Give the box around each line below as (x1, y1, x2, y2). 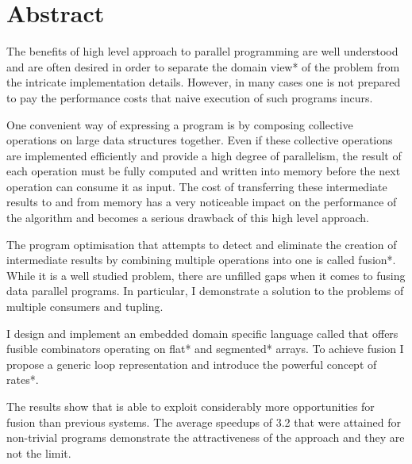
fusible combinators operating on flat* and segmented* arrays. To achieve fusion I (6, 340, 404, 357)
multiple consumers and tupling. (6, 298, 164, 315)
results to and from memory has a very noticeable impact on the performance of (6, 194, 397, 210)
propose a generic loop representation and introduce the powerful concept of (6, 355, 377, 372)
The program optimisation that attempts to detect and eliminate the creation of (6, 236, 397, 252)
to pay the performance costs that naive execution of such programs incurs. (6, 89, 373, 105)
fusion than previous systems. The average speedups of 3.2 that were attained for (6, 413, 401, 430)
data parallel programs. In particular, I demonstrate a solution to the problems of (6, 282, 404, 299)
